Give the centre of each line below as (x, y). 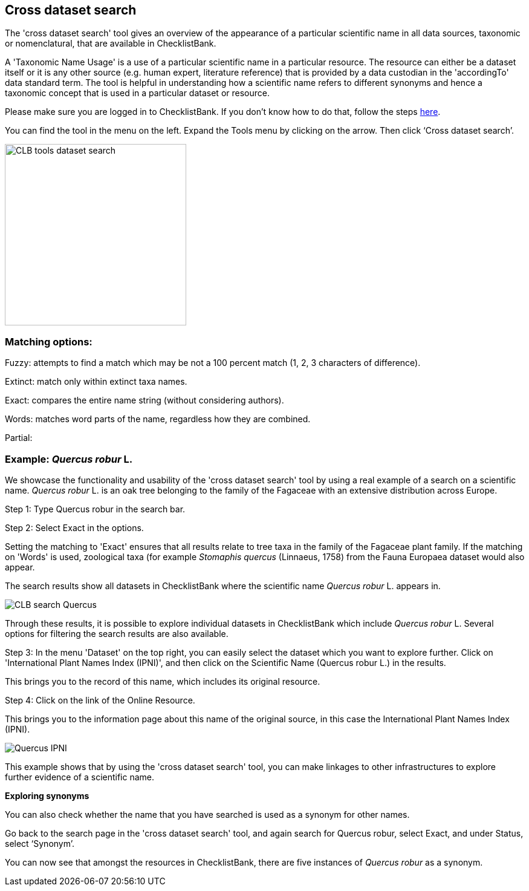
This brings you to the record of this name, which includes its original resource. (163, 681)
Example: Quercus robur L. (69, 459)
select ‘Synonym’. (40, 843)
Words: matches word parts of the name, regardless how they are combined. (158, 419)
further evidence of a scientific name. (80, 777)
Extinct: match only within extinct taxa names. (96, 382)
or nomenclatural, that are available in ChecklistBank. (111, 44)
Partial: (19, 438)
